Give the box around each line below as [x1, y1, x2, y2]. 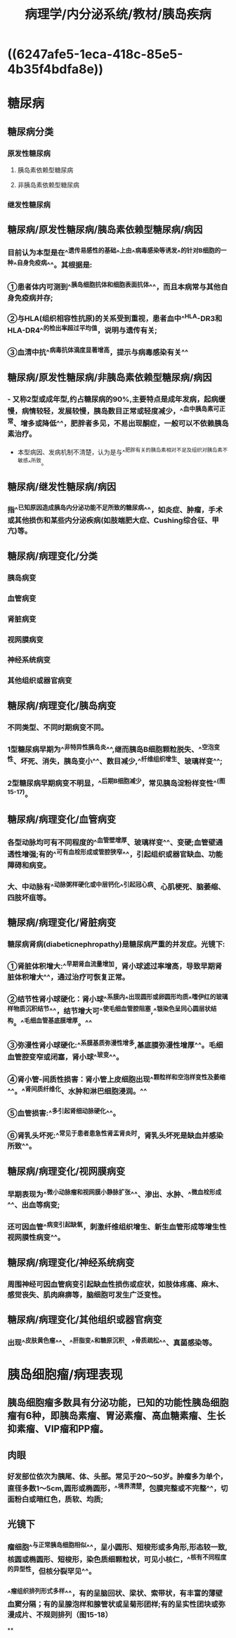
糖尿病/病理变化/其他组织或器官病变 [7, 1314, 163, 1326]
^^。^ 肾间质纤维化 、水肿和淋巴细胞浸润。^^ [7, 1085, 147, 1096]
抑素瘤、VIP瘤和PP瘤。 [7, 1423, 109, 1435]
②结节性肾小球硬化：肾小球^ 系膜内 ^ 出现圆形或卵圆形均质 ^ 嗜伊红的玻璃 [7, 993, 228, 1004]
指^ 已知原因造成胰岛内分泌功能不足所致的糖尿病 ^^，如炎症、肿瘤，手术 [7, 503, 223, 515]
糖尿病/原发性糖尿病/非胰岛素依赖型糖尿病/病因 [7, 371, 212, 383]
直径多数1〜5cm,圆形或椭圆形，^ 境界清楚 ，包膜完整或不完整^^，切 [7, 1482, 228, 1493]
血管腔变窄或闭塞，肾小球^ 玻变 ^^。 [7, 1051, 124, 1062]
